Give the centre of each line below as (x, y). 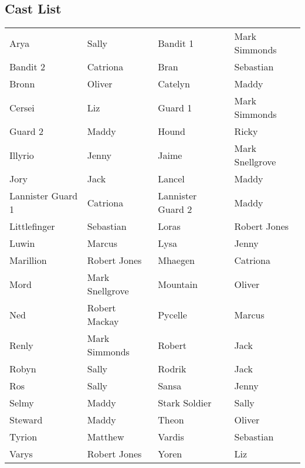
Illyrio (22, 155)
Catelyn (174, 84)
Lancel (171, 179)
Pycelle (172, 314)
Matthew (106, 437)
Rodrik (172, 369)
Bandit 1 (176, 43)
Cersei (22, 107)
